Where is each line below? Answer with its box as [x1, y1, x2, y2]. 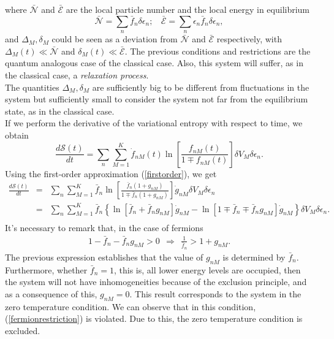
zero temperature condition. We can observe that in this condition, [5, 300, 256, 313]
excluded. [5, 324, 40, 337]
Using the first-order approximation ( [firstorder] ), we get [5, 167, 217, 180]
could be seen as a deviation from [51, 32, 178, 45]
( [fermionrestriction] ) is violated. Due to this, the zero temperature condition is [5, 312, 303, 325]
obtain [5, 128, 29, 141]
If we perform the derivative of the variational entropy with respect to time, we [5, 116, 303, 129]
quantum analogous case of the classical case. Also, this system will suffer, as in [5, 56, 303, 69]
